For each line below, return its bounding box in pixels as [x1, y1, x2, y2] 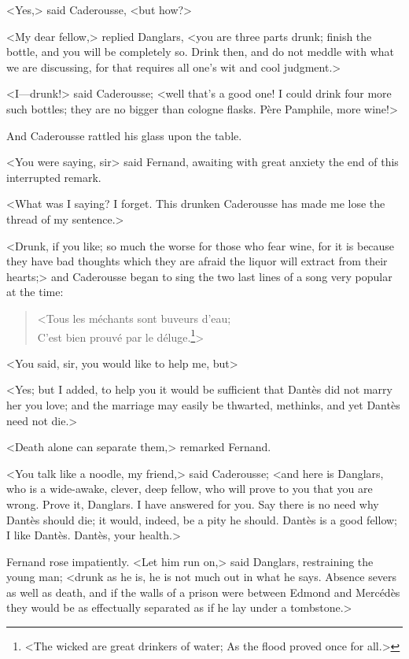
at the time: [6, 283, 64, 300]
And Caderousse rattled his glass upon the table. [6, 127, 242, 143]
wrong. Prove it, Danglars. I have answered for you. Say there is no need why [6, 495, 379, 512]
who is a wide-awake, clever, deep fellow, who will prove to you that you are [6, 480, 373, 497]
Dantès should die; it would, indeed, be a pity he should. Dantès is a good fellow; [6, 511, 398, 528]
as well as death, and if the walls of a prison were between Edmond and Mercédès [6, 583, 400, 600]
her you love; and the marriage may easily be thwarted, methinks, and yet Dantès [6, 396, 400, 413]
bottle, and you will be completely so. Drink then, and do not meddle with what [6, 43, 395, 60]
